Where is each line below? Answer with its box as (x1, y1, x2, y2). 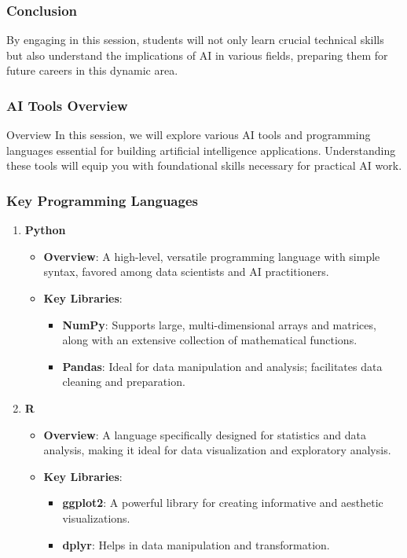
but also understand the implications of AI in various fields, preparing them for (6, 46, 388, 63)
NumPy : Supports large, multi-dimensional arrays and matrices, (62, 316, 376, 332)
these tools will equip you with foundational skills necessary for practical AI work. (6, 157, 402, 174)
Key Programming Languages (6, 190, 198, 210)
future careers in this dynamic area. (6, 62, 178, 79)
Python (24, 222, 66, 238)
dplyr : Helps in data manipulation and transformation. (62, 536, 330, 552)
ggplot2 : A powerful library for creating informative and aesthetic (62, 494, 383, 511)
